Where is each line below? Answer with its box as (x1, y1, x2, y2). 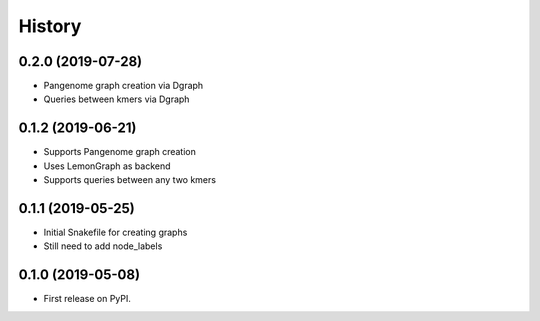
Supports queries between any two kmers (43, 174, 217, 186)
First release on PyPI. (43, 293, 132, 305)
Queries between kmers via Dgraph (43, 93, 190, 105)
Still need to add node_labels (43, 240, 163, 252)
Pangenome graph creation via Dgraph (43, 80, 204, 92)
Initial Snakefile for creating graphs (43, 226, 188, 239)
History (18, 15, 82, 37)
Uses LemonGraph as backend (43, 160, 171, 172)
